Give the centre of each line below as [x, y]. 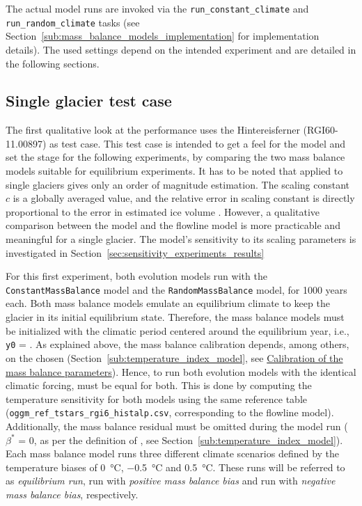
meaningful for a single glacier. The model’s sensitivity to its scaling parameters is [181, 239]
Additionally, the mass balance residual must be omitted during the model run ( [177, 426]
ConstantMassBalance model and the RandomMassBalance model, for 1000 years [176, 289]
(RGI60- [321, 130]
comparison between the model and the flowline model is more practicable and [173, 225]
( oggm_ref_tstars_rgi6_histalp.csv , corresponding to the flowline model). [170, 412]
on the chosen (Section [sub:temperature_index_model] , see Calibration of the [174, 357]
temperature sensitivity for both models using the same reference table [157, 398]
